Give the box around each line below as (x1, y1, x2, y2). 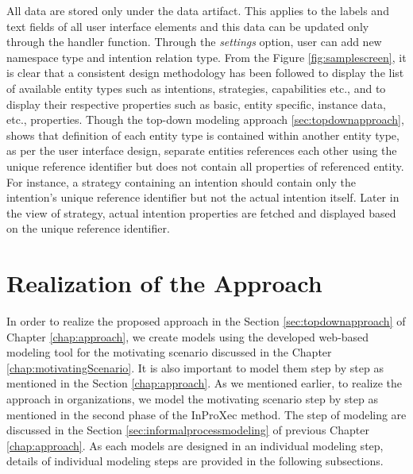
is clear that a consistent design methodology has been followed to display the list (6, 64, 404, 81)
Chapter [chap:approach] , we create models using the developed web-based (6, 328, 369, 345)
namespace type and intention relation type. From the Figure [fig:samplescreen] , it (6, 48, 407, 65)
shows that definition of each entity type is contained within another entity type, (6, 126, 399, 143)
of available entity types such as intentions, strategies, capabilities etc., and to (6, 79, 386, 96)
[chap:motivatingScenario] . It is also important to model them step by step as (6, 359, 384, 376)
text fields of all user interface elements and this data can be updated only (6, 17, 369, 34)
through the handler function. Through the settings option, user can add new (6, 33, 382, 50)
